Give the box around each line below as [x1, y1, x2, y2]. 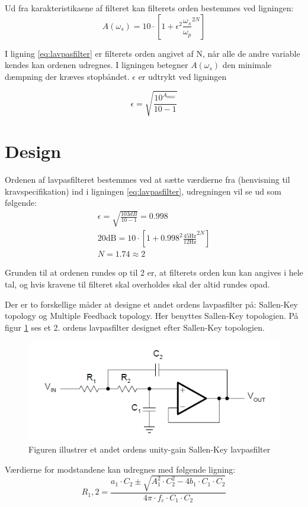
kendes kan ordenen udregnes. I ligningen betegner [5, 59, 188, 71]
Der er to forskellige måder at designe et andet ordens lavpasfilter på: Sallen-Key [5, 298, 298, 310]
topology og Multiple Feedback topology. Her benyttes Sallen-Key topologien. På [5, 309, 299, 322]
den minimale [222, 59, 272, 71]
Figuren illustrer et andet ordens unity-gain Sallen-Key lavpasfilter [28, 443, 271, 455]
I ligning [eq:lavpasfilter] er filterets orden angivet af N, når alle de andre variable [5, 47, 300, 59]
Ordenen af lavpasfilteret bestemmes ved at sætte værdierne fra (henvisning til [5, 173, 290, 186]
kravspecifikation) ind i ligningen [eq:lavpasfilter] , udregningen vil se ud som [5, 185, 281, 197]
